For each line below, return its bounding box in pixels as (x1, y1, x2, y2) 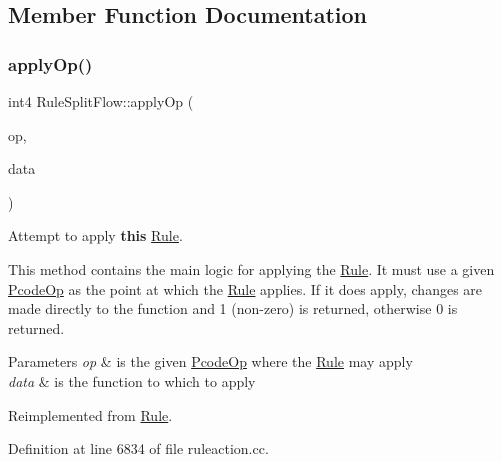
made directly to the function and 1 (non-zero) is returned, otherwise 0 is (8, 298, 458, 319)
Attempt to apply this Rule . (8, 225, 183, 246)
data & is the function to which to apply (8, 370, 256, 391)
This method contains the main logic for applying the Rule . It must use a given (8, 258, 495, 279)
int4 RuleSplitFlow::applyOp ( (8, 91, 194, 111)
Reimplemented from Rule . (8, 404, 173, 425)
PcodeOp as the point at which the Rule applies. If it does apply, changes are (8, 278, 483, 299)
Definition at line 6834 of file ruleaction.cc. (8, 438, 269, 459)
